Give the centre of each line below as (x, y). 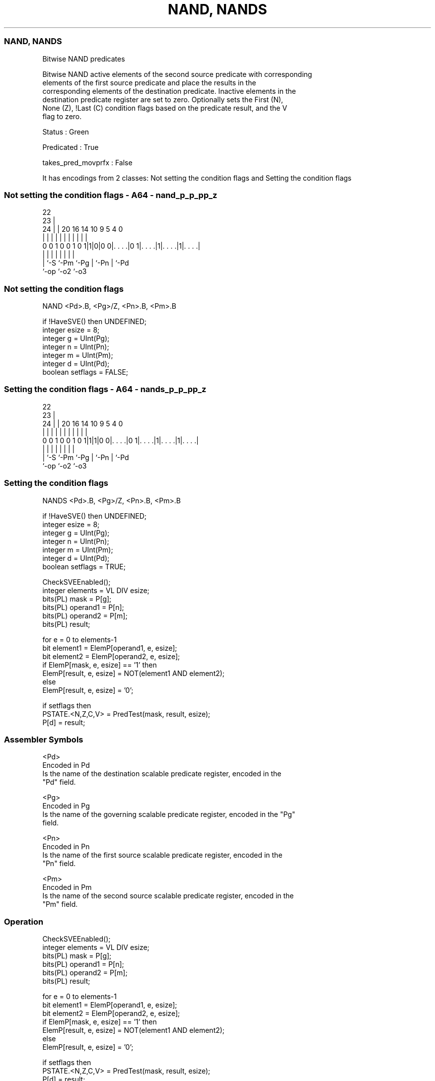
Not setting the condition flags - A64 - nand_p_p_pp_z (111, 195)
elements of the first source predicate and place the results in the (149, 82)
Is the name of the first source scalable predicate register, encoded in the (162, 855)
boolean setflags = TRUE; (84, 566)
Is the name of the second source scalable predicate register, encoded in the (168, 896)
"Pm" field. (60, 904)
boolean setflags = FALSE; (85, 372)
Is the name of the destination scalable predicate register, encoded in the (162, 774)
